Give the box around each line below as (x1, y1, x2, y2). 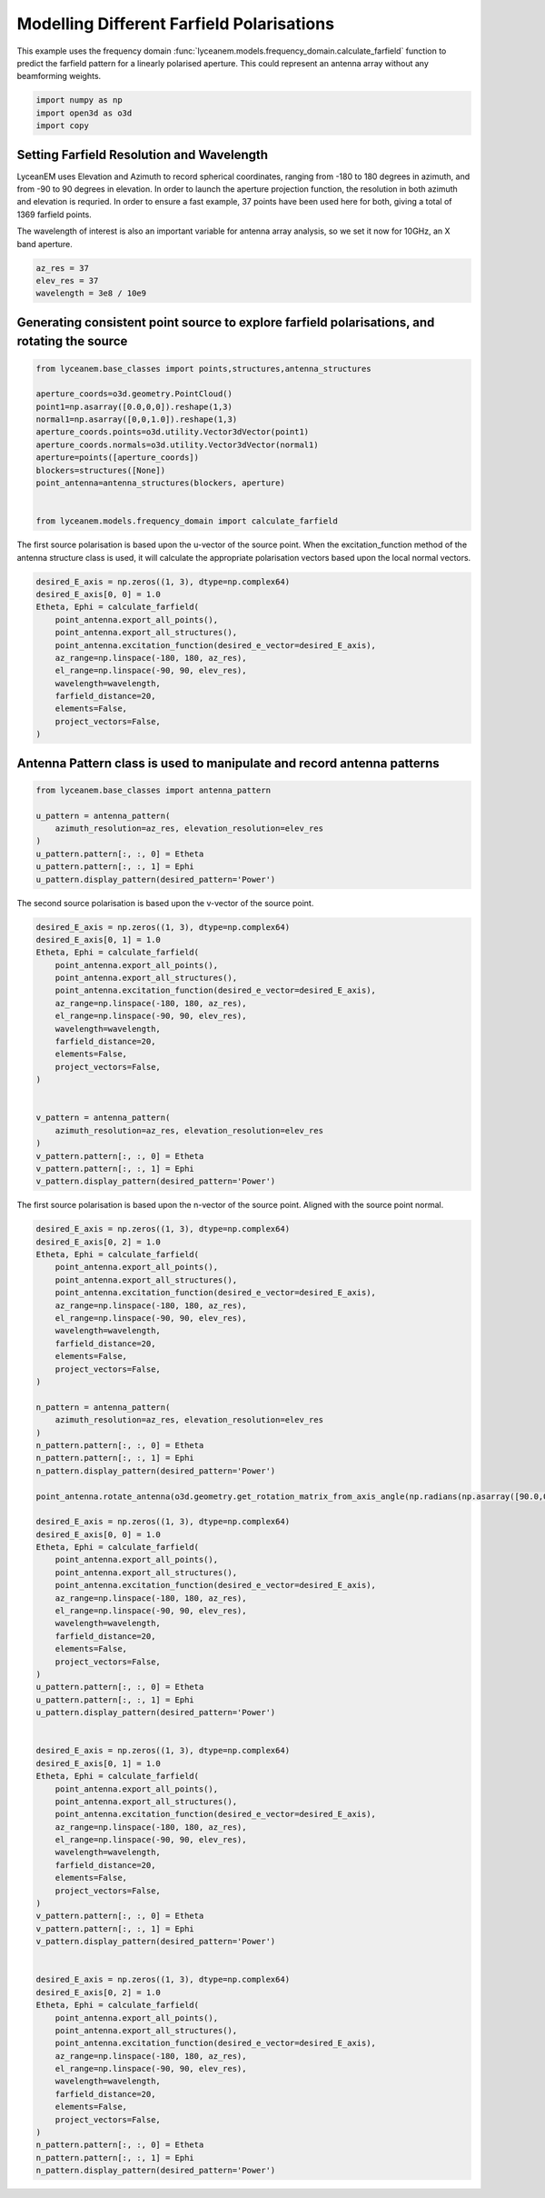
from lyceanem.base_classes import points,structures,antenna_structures (35, 364, 372, 374)
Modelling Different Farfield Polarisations (16, 14, 335, 34)
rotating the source (16, 334, 128, 349)
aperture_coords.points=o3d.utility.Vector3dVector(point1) (35, 427, 310, 437)
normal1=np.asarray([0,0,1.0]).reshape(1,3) (35, 415, 238, 425)
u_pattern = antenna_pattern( (35, 810, 171, 821)
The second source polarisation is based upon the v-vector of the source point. (16, 897, 314, 908)
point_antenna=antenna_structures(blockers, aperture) (35, 478, 285, 488)
